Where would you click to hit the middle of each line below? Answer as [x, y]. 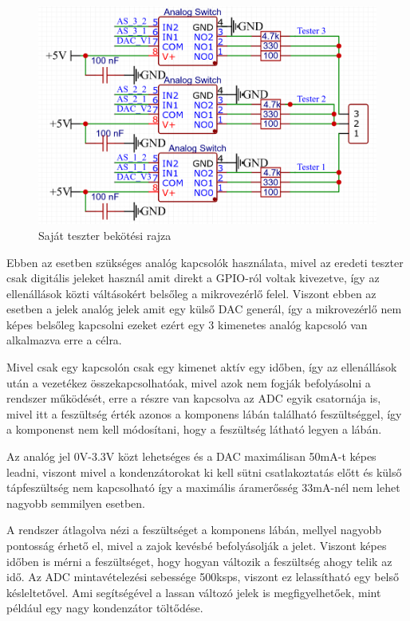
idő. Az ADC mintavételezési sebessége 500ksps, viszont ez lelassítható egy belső [203, 577]
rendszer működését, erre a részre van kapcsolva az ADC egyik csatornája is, [194, 398]
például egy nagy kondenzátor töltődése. [105, 608]
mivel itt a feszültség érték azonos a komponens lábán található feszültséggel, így [204, 413]
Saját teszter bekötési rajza [105, 235]
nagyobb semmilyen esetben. [76, 503]
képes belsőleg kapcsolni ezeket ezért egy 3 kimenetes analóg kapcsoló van [187, 324]
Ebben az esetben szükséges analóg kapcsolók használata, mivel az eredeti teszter [205, 262]
